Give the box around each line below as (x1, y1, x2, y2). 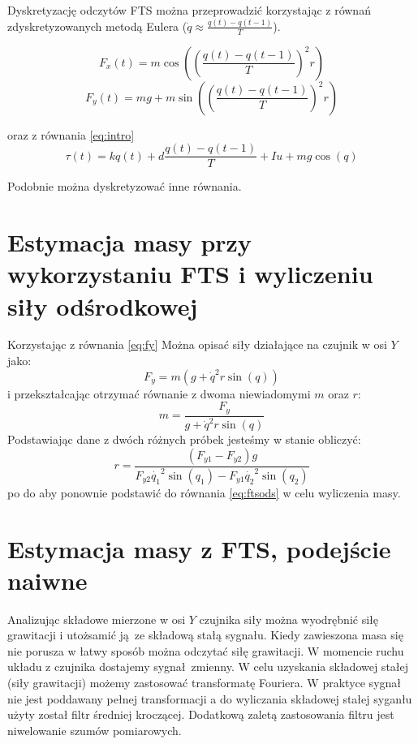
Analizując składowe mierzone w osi (7, 610, 186, 627)
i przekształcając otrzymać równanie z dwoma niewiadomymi (7, 385, 311, 402)
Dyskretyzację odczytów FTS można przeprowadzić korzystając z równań (7, 2, 371, 18)
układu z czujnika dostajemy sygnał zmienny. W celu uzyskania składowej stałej (7, 658, 409, 675)
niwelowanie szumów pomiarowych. (7, 721, 182, 738)
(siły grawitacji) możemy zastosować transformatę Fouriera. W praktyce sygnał (7, 674, 402, 691)
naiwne (7, 563, 88, 596)
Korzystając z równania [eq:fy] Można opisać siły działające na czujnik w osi (7, 336, 387, 353)
